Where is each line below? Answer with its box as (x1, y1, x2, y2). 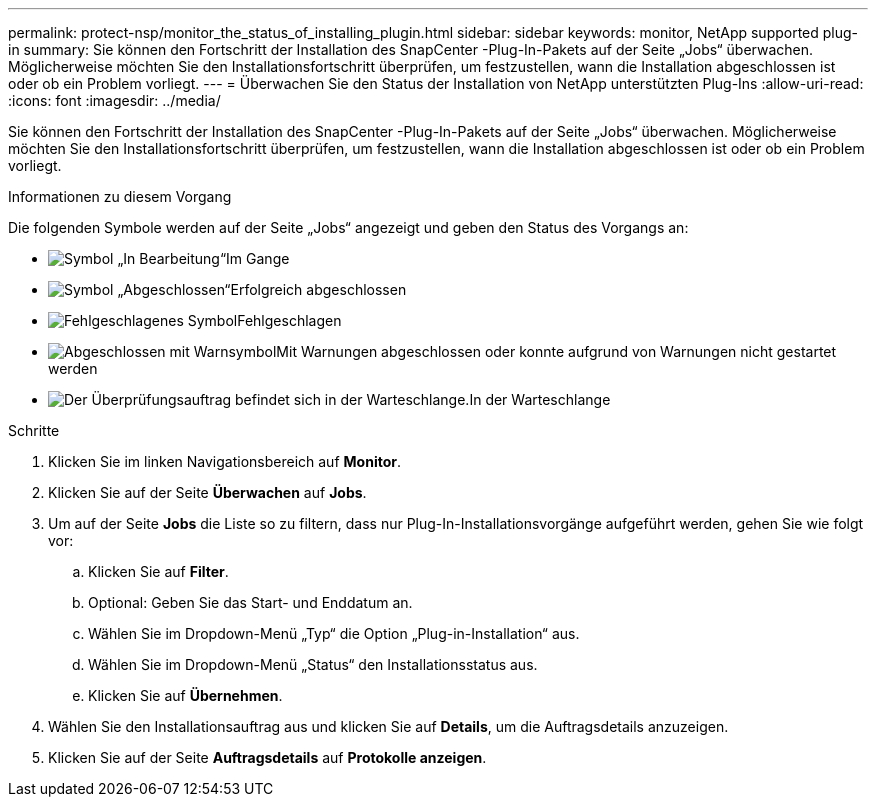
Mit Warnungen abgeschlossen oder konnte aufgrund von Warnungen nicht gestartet (276, 343, 837, 360)
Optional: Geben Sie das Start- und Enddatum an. (88, 594, 413, 611)
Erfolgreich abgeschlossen (230, 281, 407, 298)
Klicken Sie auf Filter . (88, 563, 229, 580)
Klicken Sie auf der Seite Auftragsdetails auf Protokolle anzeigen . (48, 749, 487, 766)
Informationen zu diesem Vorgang (8, 188, 232, 205)
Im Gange (226, 250, 290, 267)
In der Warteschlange (469, 391, 611, 408)
